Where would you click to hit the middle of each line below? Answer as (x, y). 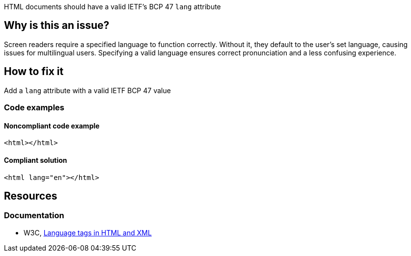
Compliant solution (36, 160)
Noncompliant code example (52, 126)
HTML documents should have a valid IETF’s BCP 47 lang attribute (112, 7)
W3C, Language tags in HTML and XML (88, 232)
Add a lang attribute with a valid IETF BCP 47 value (87, 90)
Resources (31, 196)
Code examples (34, 108)
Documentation (34, 216)
